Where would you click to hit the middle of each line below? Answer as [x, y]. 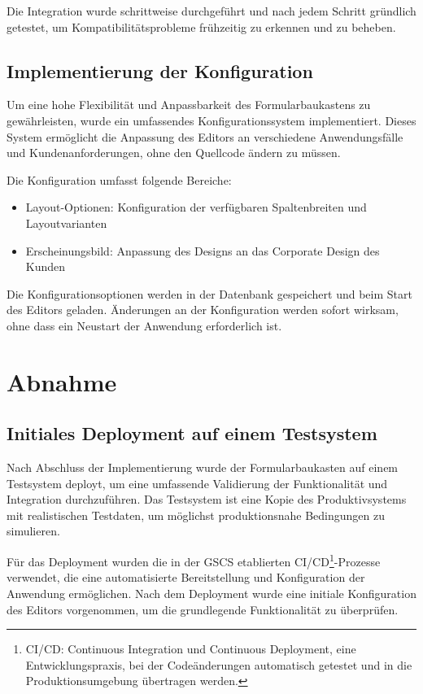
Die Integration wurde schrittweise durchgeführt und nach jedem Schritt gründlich [211, 11]
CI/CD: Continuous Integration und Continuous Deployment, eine [191, 649]
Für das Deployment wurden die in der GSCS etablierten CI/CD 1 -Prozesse [194, 560]
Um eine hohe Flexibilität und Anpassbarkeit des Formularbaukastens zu [189, 105]
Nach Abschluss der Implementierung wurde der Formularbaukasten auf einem [203, 467]
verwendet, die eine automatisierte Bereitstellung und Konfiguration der [186, 577]
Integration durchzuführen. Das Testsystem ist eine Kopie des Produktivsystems [207, 499]
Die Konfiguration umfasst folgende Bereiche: [119, 179]
